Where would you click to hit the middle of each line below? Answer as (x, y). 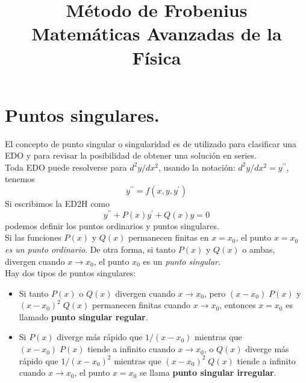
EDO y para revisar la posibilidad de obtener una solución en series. (131, 155)
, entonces (238, 305)
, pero (215, 293)
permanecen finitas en (168, 237)
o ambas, (259, 249)
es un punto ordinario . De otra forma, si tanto (90, 249)
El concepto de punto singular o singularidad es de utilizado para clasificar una (151, 143)
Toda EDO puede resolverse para (66, 167)
